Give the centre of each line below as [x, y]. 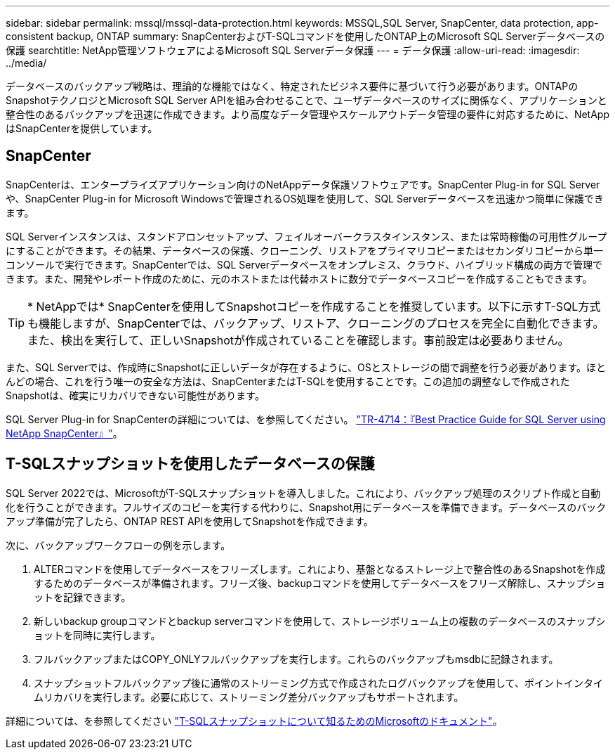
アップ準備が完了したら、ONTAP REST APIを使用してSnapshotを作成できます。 [190, 521]
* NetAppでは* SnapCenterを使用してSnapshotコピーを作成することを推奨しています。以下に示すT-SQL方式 [314, 306]
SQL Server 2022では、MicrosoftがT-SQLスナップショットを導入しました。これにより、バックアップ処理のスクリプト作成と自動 [303, 493]
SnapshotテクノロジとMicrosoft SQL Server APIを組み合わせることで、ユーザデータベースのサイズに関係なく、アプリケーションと [306, 100]
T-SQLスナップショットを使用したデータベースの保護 [190, 464]
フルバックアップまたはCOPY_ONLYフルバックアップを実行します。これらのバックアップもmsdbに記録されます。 [296, 659]
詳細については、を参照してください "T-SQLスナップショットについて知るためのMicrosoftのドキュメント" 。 [254, 721]
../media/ [26, 63]
